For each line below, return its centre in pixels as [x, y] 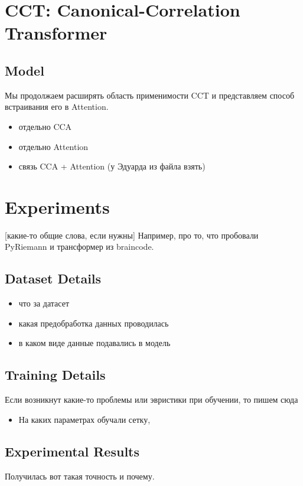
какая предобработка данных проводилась [94, 323]
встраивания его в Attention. [57, 107]
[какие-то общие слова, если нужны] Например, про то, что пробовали [132, 235]
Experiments [57, 206]
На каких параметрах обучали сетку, [84, 419]
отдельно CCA [45, 126]
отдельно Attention [53, 146]
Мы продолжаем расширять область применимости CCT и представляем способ [150, 95]
